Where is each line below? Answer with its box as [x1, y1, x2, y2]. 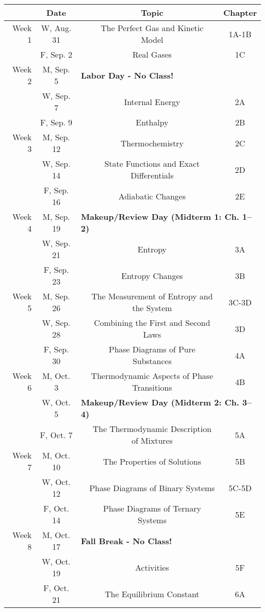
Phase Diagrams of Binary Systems [89, 481, 215, 494]
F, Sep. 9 [40, 116, 72, 128]
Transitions [132, 381, 172, 393]
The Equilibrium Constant [104, 588, 200, 600]
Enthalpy [136, 116, 169, 128]
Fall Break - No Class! [81, 534, 172, 547]
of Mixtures [131, 435, 173, 446]
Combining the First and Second [94, 317, 210, 328]
